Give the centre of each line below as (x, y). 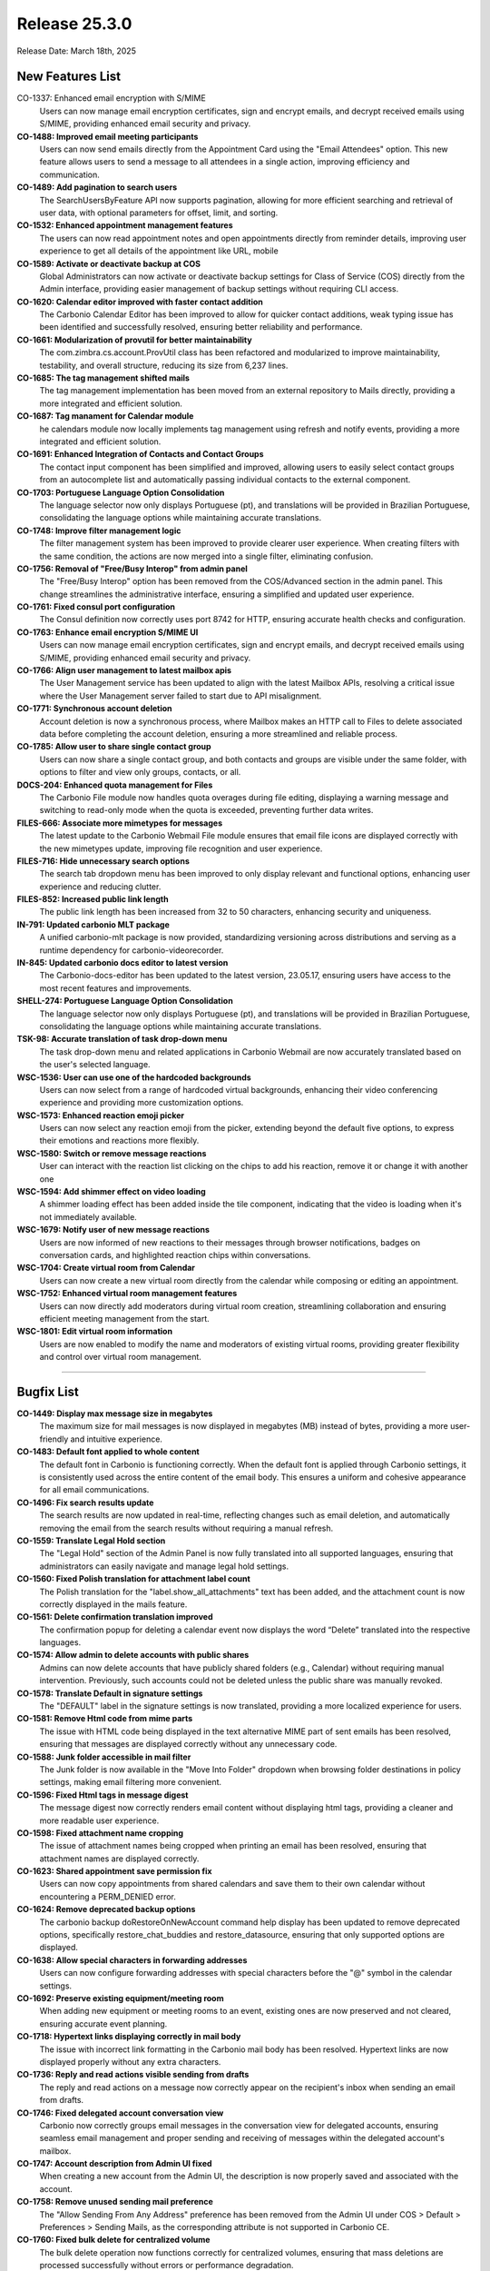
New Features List (69, 77)
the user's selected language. (95, 1065)
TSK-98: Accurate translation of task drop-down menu (122, 1039)
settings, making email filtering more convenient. (131, 1782)
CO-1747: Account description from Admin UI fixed (114, 2164)
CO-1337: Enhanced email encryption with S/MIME (111, 98)
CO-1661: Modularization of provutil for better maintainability (135, 340)
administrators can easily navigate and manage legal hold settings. (164, 1566)
